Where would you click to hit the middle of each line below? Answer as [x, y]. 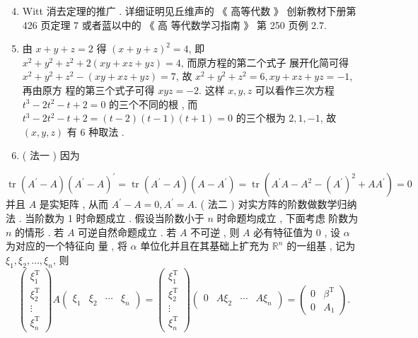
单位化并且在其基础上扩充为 [205, 246]
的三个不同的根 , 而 [153, 104]
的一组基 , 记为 [321, 246]
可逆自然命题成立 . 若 [127, 232]
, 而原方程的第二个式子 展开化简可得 [265, 62]
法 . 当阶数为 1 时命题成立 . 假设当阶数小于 [105, 218]
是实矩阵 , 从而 [74, 204]
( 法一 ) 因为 [51, 155]
